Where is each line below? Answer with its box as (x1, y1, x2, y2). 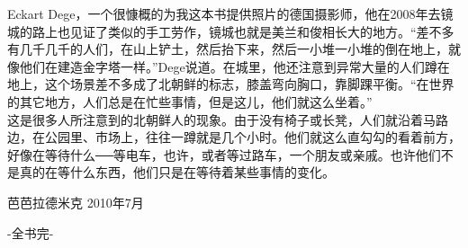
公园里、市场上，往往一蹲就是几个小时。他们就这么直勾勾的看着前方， (44, 128, 461, 146)
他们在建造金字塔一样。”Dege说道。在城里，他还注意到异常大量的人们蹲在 (19, 57, 450, 75)
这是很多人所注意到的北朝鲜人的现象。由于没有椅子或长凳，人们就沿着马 (7, 110, 436, 128)
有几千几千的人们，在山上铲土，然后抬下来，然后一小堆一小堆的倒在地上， (7, 40, 448, 58)
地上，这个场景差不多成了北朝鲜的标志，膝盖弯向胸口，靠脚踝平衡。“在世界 (7, 75, 454, 93)
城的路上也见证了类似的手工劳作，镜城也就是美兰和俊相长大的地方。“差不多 (7, 22, 454, 40)
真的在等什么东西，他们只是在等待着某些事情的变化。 (19, 163, 335, 182)
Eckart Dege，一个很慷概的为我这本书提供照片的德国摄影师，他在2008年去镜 (7, 4, 454, 22)
